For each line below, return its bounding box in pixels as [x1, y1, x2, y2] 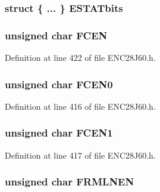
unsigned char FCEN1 [5, 125, 113, 140]
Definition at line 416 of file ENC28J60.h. [5, 100, 156, 112]
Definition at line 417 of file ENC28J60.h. [5, 148, 156, 161]
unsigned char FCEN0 [5, 76, 113, 91]
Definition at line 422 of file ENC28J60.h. [5, 51, 156, 64]
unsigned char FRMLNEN [5, 174, 134, 189]
